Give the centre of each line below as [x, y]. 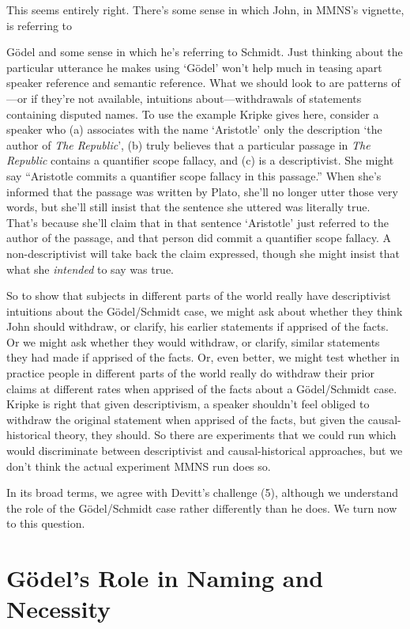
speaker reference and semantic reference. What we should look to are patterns [197, 83]
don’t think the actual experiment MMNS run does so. [139, 466]
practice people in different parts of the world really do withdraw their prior [190, 373]
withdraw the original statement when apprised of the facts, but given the [186, 419]
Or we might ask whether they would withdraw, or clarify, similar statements [193, 341]
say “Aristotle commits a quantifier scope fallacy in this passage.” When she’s [194, 175]
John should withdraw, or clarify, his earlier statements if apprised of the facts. [197, 326]
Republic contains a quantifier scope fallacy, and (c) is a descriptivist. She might [200, 160]
